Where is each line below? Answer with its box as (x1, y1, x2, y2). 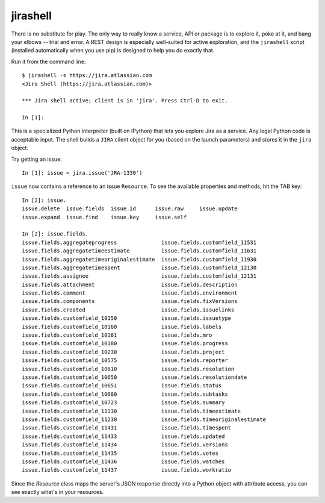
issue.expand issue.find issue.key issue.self (22, 214, 187, 220)
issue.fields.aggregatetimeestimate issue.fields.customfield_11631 (22, 248, 257, 254)
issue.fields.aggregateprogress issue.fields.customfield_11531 (22, 239, 257, 246)
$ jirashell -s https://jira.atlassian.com (22, 72, 152, 79)
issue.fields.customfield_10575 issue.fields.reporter (22, 357, 228, 364)
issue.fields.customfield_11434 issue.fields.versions (22, 442, 228, 448)
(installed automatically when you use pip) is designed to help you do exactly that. (11, 47, 215, 54)
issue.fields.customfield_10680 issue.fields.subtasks (22, 390, 228, 398)
